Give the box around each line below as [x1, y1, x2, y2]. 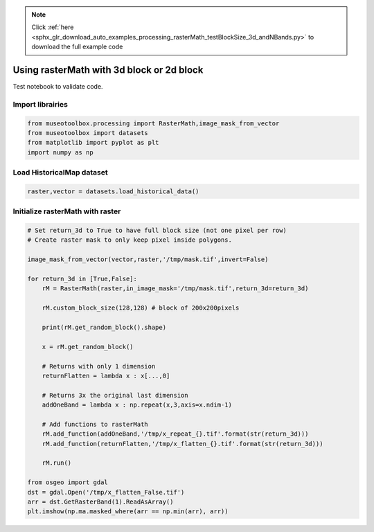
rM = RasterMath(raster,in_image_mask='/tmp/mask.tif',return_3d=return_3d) [42, 285, 309, 292]
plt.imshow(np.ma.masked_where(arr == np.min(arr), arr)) [27, 508, 229, 515]
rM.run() [42, 459, 72, 467]
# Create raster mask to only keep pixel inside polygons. [27, 236, 232, 244]
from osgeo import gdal [27, 479, 109, 486]
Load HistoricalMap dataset [12, 168, 108, 177]
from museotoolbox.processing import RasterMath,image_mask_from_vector [27, 119, 280, 127]
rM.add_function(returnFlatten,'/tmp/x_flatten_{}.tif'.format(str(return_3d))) [42, 440, 323, 447]
